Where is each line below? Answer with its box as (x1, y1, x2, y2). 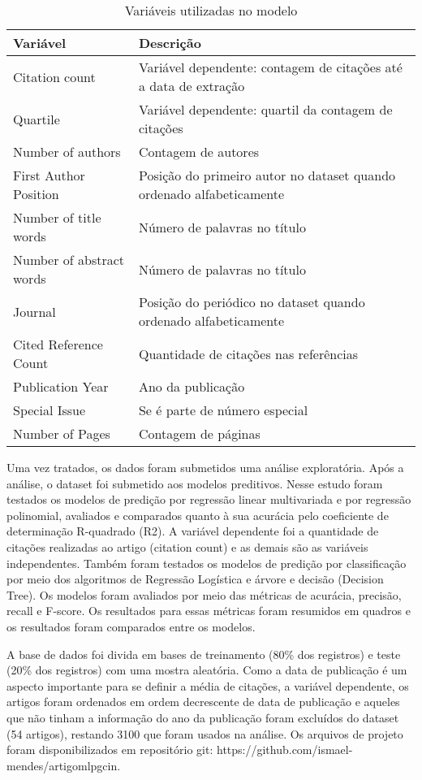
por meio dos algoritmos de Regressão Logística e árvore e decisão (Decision (6, 570, 384, 587)
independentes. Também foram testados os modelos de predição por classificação (6, 554, 407, 571)
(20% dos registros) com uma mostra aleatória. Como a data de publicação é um (6, 661, 407, 678)
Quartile (13, 109, 60, 128)
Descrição (138, 33, 201, 52)
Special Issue (13, 401, 86, 419)
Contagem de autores (138, 142, 260, 161)
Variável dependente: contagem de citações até (138, 58, 403, 76)
